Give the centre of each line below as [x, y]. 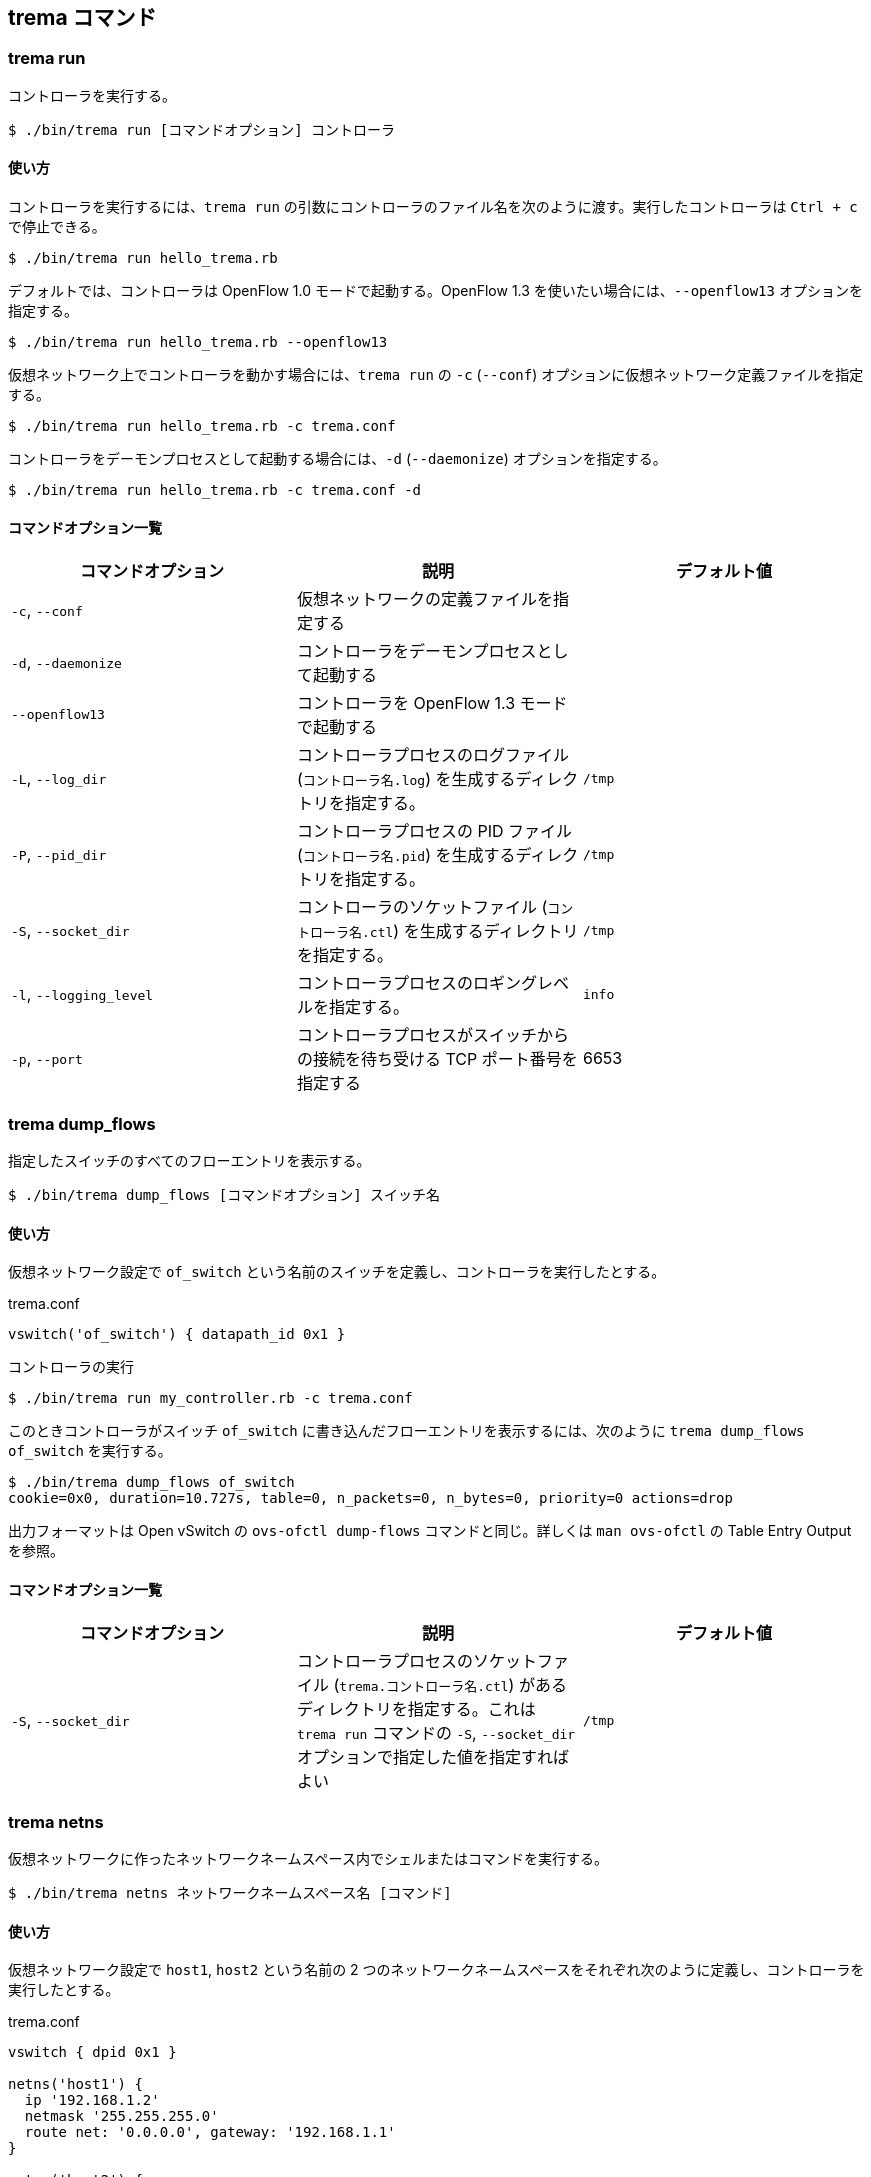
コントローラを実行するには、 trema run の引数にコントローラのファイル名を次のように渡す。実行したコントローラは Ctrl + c [433, 207]
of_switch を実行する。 [90, 1451]
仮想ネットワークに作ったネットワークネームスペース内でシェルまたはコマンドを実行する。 [308, 1859]
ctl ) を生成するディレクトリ [474, 931]
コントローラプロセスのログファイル [432, 755]
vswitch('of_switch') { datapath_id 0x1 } [177, 1334]
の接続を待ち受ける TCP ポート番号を [437, 1059]
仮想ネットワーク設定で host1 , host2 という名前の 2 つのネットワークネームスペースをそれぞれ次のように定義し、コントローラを [436, 1970]
